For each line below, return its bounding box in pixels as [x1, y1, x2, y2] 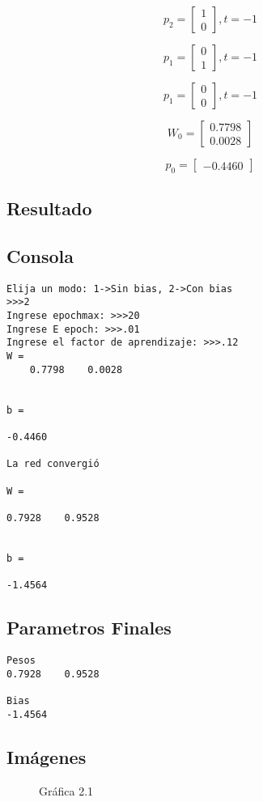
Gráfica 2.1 [39, 782, 94, 799]
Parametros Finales [6, 615, 172, 640]
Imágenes [6, 744, 87, 769]
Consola [6, 243, 74, 268]
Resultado [6, 196, 92, 221]
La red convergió [6, 458, 100, 470]
